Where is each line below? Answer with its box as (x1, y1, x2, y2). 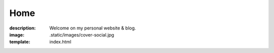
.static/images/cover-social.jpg (49, 31, 114, 37)
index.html (49, 39, 72, 45)
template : (9, 39, 30, 45)
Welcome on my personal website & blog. (49, 25, 136, 31)
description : (9, 25, 36, 31)
